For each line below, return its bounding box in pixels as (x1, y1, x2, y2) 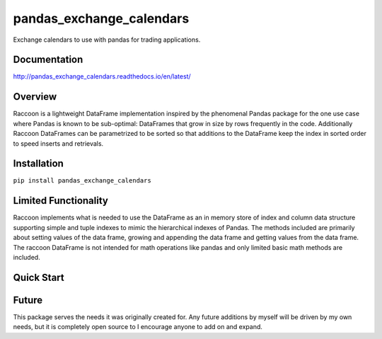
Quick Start (13, 271, 64, 283)
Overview (13, 91, 57, 103)
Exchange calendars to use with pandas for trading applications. (13, 35, 201, 44)
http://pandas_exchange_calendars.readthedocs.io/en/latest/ (13, 72, 191, 81)
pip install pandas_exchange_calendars (13, 177, 151, 185)
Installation (13, 158, 64, 170)
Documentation (13, 54, 83, 66)
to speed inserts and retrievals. (13, 139, 104, 148)
